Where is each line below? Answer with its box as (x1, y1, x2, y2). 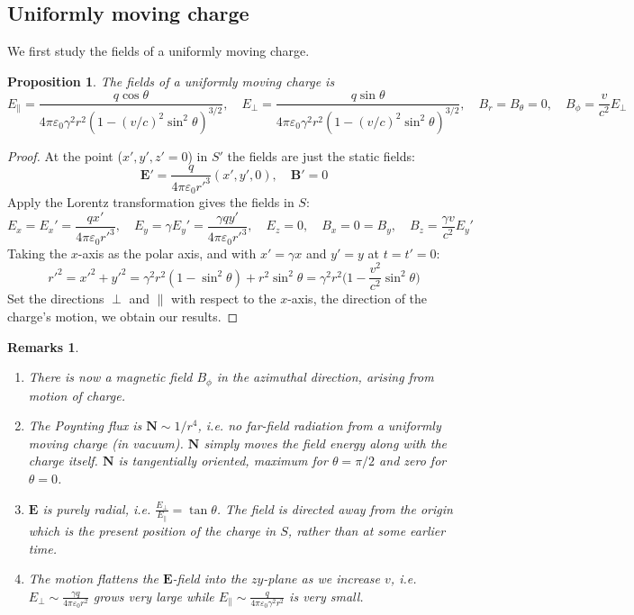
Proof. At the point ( (7, 146, 122, 165)
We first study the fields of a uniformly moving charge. (7, 41, 310, 60)
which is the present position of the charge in (28, 521, 276, 540)
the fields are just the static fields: (227, 146, 415, 165)
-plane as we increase (263, 569, 381, 588)
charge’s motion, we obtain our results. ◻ (7, 307, 239, 326)
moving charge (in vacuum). (28, 433, 184, 452)
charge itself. (28, 451, 98, 470)
